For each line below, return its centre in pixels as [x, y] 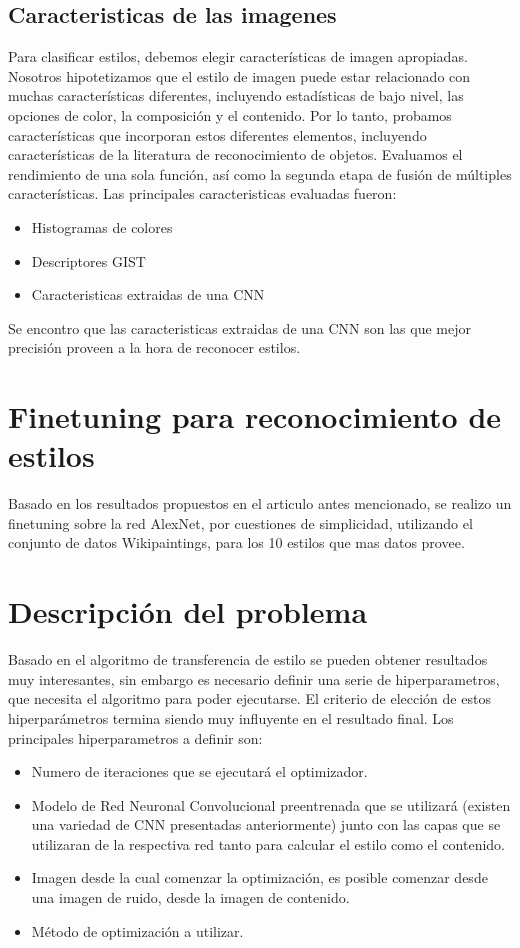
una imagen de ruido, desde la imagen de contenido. [190, 897]
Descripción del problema [188, 611]
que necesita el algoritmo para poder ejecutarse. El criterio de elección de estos [249, 698]
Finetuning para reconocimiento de [255, 416]
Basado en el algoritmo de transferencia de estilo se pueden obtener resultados [248, 659]
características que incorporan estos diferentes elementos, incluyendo [217, 134]
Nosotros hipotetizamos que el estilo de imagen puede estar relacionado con [239, 75]
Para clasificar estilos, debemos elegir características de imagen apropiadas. [238, 56]
